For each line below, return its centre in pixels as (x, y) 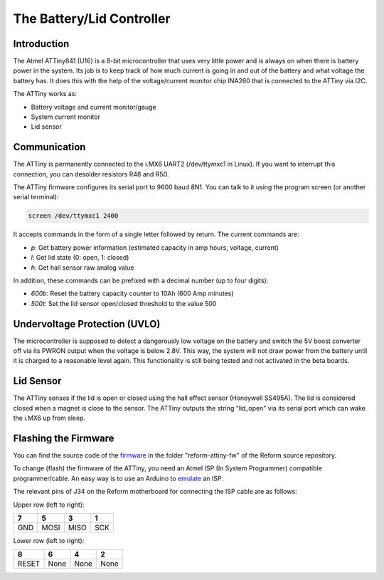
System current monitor (66, 117)
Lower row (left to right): (49, 541)
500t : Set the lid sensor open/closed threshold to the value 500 (124, 303)
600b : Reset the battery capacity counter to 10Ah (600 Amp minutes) (132, 294)
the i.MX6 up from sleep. (49, 418)
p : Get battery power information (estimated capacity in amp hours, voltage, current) (155, 247)
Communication (49, 147)
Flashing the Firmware (64, 438)
